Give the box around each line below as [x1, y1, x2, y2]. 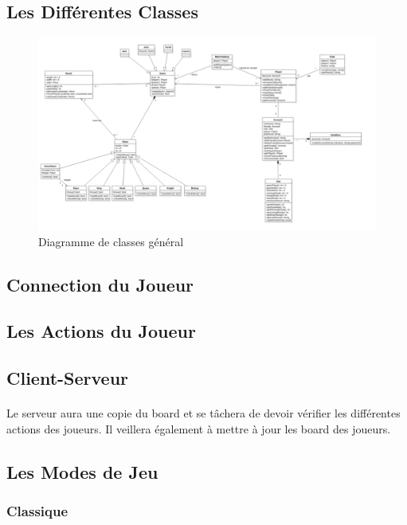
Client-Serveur [6, 366, 129, 390]
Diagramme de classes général [38, 233, 184, 249]
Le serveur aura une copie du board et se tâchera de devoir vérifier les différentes [6, 405, 401, 421]
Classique [6, 501, 68, 521]
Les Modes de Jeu [6, 459, 158, 484]
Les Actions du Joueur [6, 319, 196, 343]
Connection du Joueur [6, 272, 194, 296]
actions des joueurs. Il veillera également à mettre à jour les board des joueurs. [6, 420, 391, 437]
